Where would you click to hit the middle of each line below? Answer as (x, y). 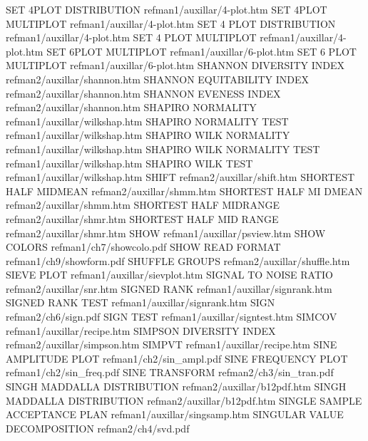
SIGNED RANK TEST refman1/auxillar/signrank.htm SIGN (140, 302)
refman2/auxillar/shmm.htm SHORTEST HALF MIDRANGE (143, 205)
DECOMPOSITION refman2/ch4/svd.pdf (98, 428)
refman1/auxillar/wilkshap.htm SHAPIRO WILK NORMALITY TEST (163, 149)
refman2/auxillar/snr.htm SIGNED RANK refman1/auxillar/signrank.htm (169, 288)
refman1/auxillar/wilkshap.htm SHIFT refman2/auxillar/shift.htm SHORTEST (180, 177)
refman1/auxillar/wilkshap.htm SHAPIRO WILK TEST (129, 163)
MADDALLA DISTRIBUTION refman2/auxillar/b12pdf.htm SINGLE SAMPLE (184, 400)
